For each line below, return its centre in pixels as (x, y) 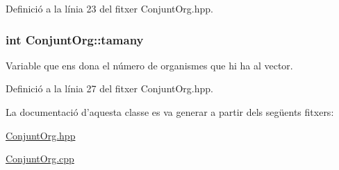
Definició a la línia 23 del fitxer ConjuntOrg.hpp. (109, 8)
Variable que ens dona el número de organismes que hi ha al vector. (149, 65)
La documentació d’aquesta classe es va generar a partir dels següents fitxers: (170, 112)
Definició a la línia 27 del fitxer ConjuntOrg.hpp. (109, 88)
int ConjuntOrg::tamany (75, 39)
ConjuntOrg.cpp (40, 159)
